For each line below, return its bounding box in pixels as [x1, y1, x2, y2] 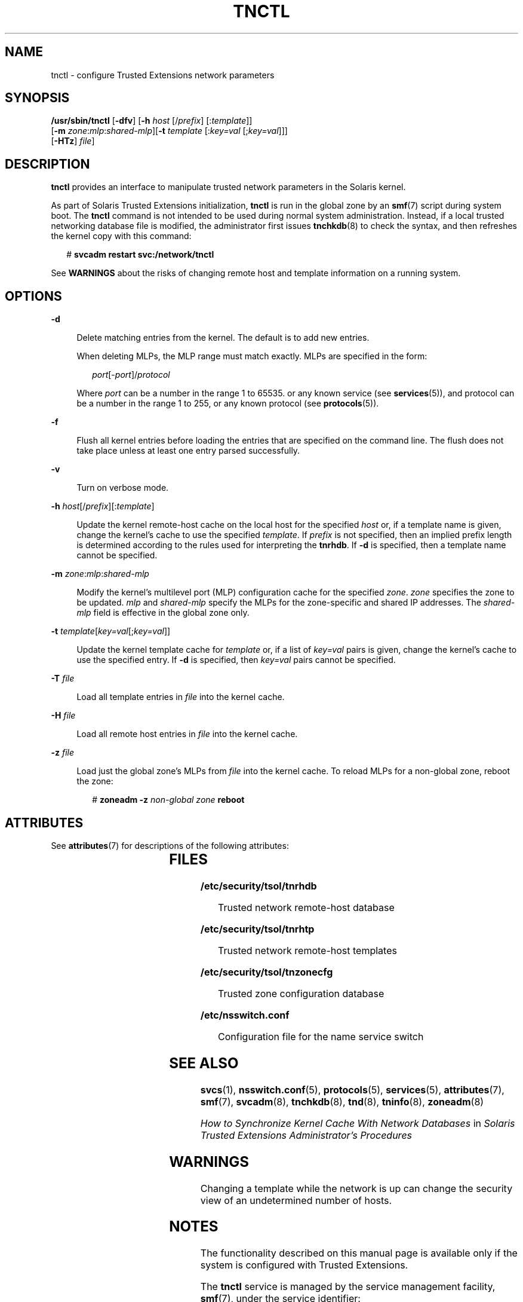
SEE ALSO [169, 1054, 239, 1072]
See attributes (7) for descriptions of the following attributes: [51, 840, 289, 851]
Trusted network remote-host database [218, 901, 395, 913]
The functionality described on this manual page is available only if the [200, 1247, 518, 1260]
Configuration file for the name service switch [218, 1030, 424, 1043]
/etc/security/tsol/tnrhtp [200, 922, 315, 935]
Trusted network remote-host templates [218, 944, 397, 956]
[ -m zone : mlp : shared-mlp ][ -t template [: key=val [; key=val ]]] [51, 126, 288, 136]
